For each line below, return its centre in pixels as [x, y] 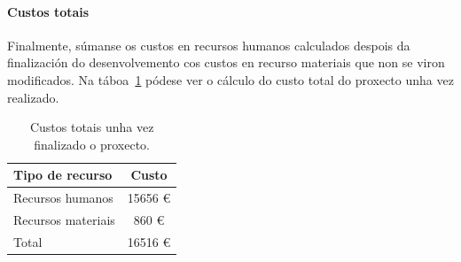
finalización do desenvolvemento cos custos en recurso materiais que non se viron [226, 62]
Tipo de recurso [63, 175]
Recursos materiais [64, 220]
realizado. [33, 97]
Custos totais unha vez [92, 127]
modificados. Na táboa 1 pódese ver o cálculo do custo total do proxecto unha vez [230, 79]
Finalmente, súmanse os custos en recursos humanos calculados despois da [209, 45]
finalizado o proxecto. [92, 144]
